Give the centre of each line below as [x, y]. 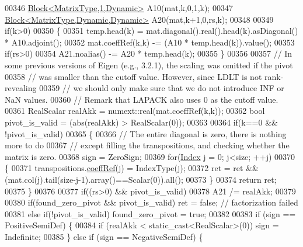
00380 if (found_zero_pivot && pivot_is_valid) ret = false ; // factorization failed [151, 202]
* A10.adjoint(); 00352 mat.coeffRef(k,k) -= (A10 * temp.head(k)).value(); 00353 [150, 42]
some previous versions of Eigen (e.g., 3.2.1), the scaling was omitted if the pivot [149, 65]
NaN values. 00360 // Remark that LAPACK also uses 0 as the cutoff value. [142, 99]
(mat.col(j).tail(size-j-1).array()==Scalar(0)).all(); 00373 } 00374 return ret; [141, 179]
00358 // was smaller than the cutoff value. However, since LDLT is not [133, 76]
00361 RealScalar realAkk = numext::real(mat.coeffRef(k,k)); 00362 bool [135, 111]
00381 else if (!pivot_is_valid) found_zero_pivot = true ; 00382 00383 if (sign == [150, 213]
